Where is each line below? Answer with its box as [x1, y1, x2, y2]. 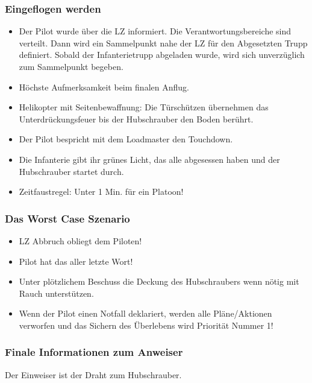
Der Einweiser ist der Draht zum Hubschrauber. [5, 368, 182, 381]
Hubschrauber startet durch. [19, 165, 124, 177]
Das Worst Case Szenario [5, 210, 130, 226]
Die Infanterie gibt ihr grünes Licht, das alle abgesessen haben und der [19, 153, 280, 165]
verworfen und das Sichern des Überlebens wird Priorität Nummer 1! [19, 318, 273, 331]
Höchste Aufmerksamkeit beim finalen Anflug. [19, 80, 189, 93]
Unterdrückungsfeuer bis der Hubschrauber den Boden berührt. [19, 112, 254, 125]
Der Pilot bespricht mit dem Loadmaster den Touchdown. [19, 133, 233, 145]
